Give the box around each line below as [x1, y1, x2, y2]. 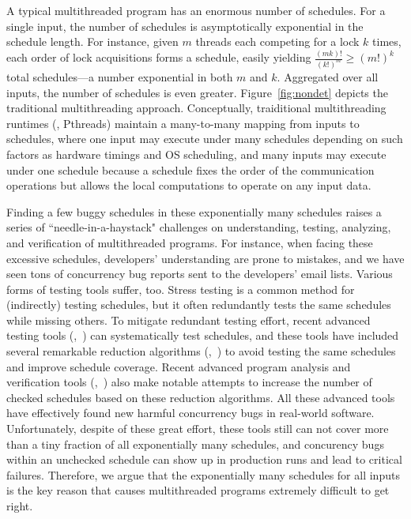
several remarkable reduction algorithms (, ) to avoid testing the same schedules [6, 343, 396, 359]
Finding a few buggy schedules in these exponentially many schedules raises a [6, 203, 382, 220]
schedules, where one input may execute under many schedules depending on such [6, 130, 403, 147]
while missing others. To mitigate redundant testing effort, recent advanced [6, 311, 371, 328]
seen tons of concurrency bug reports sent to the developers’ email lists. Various [6, 265, 393, 282]
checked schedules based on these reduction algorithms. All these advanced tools [6, 389, 395, 405]
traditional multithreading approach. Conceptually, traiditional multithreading [6, 100, 386, 116]
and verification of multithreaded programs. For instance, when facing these [6, 234, 373, 250]
